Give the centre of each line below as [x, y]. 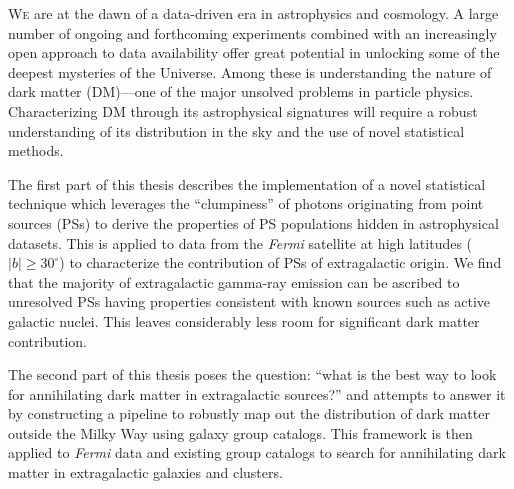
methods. [36, 150]
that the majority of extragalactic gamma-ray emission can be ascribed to [234, 281]
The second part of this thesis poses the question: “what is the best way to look [252, 374]
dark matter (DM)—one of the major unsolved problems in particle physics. [241, 91]
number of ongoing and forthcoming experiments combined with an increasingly [252, 32]
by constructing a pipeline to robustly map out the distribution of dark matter [249, 413]
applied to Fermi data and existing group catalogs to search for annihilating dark [257, 452]
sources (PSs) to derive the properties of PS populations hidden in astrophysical [253, 222]
